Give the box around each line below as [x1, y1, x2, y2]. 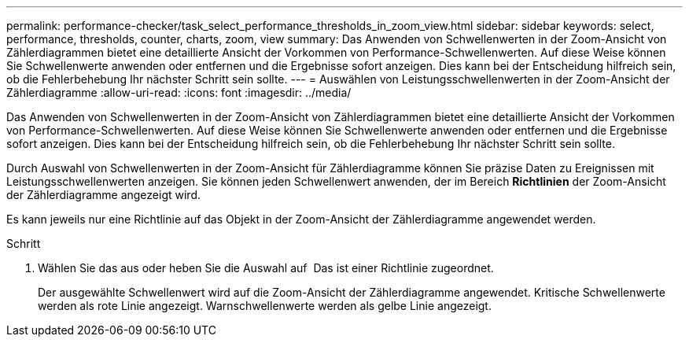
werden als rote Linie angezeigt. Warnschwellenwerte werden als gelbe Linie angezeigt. [38, 299, 492, 312]
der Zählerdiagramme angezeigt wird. [6, 188, 201, 201]
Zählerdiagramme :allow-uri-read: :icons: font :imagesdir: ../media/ [6, 86, 352, 99]
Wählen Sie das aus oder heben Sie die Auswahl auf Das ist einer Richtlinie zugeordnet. [38, 261, 494, 275]
